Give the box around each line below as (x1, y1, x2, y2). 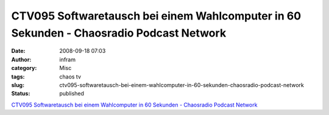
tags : (11, 73, 25, 80)
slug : (11, 81, 24, 88)
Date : (11, 47, 26, 55)
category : (11, 64, 37, 72)
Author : (11, 55, 32, 63)
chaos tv (59, 73, 82, 80)
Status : (11, 90, 30, 97)
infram (59, 55, 76, 63)
